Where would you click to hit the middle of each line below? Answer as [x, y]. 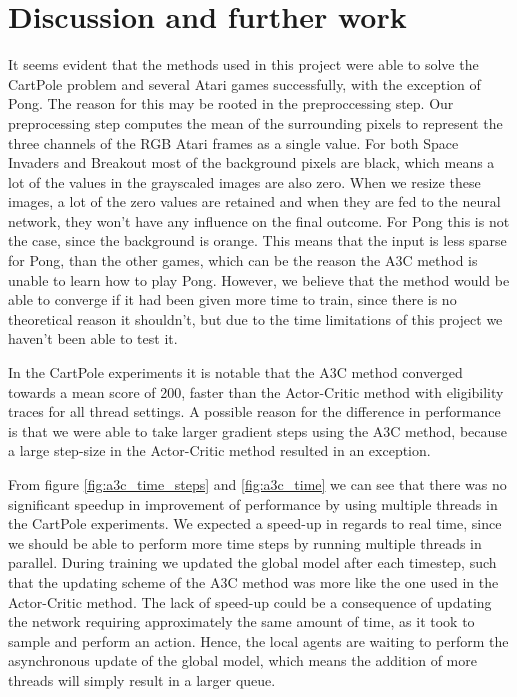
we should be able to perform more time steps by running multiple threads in [245, 542]
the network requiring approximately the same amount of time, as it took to [241, 621]
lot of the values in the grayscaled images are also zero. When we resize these [244, 181]
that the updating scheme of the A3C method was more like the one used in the [253, 581]
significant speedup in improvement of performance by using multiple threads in [253, 503]
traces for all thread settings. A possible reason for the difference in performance [254, 411]
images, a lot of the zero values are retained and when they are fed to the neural [254, 201]
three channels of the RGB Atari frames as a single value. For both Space [233, 142]
